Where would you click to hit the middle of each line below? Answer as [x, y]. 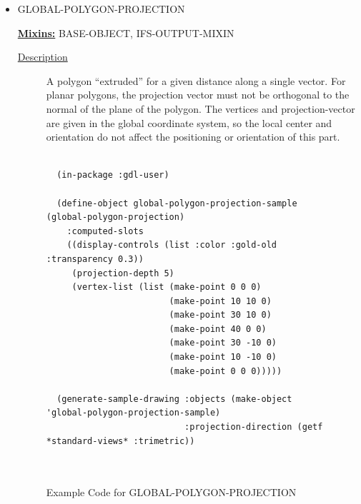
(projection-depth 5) [123, 273]
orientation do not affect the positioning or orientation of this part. [193, 137]
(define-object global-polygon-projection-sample [177, 203]
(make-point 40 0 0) [218, 329]
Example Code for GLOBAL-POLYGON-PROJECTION [171, 492]
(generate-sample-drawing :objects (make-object [174, 399]
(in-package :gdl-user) [113, 175]
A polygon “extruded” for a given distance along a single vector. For [196, 80]
